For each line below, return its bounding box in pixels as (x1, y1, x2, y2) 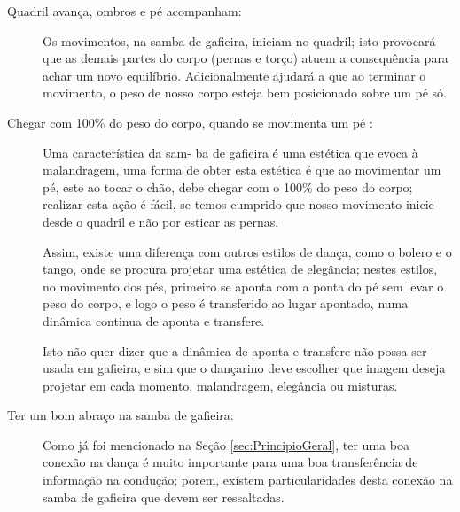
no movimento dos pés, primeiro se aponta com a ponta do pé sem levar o (43, 276, 444, 295)
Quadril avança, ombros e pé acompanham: (7, 2, 242, 19)
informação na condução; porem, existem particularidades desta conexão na (43, 470, 453, 489)
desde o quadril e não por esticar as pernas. (43, 212, 279, 230)
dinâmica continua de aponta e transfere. (43, 311, 265, 330)
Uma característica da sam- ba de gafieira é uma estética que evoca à (43, 143, 418, 161)
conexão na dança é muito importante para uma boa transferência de (43, 453, 418, 471)
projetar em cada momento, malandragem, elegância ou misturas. (43, 376, 398, 394)
